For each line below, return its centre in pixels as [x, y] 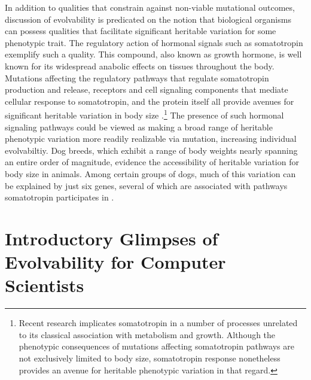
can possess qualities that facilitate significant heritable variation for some [141, 31]
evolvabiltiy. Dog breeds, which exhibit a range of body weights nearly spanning [151, 150]
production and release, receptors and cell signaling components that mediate [147, 89]
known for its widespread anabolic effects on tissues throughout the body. [140, 66]
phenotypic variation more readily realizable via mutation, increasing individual [151, 139]
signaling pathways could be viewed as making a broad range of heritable [139, 127]
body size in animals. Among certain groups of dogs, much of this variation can [150, 173]
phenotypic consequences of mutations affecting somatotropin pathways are [156, 346]
